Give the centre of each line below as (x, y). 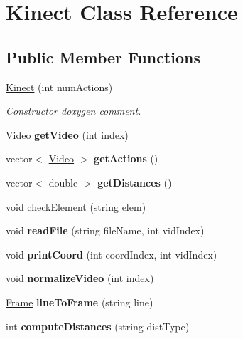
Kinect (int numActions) (59, 87)
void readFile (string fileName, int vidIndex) (105, 230)
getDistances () (135, 182)
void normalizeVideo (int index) (80, 278)
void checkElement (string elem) (76, 206)
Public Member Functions (103, 57)
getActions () (126, 158)
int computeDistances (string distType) (98, 326)
